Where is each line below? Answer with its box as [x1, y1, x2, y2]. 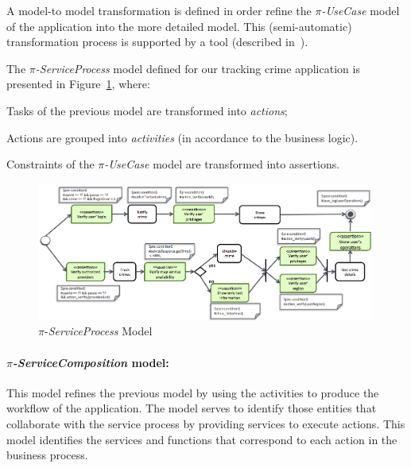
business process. [6, 447, 88, 463]
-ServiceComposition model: [12, 354, 169, 370]
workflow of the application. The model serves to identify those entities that [6, 400, 377, 416]
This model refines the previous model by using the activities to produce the [6, 384, 379, 400]
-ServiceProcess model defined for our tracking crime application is [35, 60, 360, 76]
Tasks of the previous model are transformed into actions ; [6, 102, 288, 118]
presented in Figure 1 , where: [6, 75, 150, 92]
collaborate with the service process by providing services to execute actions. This [6, 415, 405, 431]
